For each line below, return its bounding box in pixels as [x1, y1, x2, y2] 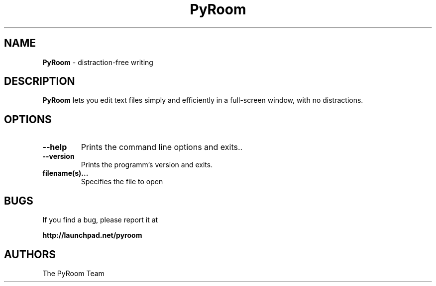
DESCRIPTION [4, 75, 75, 88]
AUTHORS [4, 248, 56, 261]
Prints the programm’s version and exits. [81, 160, 213, 169]
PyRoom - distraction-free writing [42, 58, 153, 67]
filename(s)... [42, 169, 89, 178]
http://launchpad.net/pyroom [42, 231, 142, 240]
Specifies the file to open [81, 177, 163, 186]
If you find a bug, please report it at [42, 215, 158, 224]
